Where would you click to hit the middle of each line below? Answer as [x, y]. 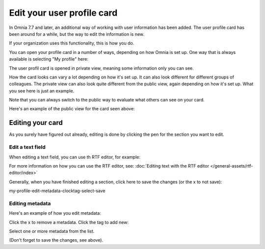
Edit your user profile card [63, 13]
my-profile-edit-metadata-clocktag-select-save [57, 191]
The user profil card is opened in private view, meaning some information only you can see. [101, 68]
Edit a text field [27, 147]
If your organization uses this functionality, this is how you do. [72, 43]
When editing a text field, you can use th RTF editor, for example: [75, 157]
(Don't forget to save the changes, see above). [56, 240]
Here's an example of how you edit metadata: [55, 213]
